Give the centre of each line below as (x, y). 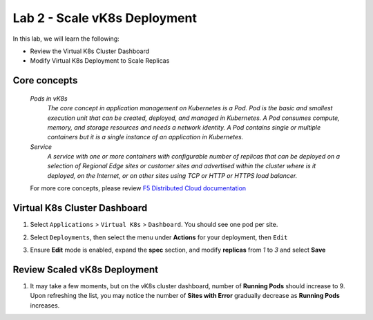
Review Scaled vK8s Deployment (86, 269)
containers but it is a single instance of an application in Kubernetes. (145, 137)
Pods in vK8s (49, 98)
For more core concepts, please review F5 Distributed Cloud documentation (138, 188)
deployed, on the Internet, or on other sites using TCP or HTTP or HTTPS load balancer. (172, 175)
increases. (45, 305)
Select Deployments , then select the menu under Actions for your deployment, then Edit (159, 237)
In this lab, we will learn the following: (66, 39)
